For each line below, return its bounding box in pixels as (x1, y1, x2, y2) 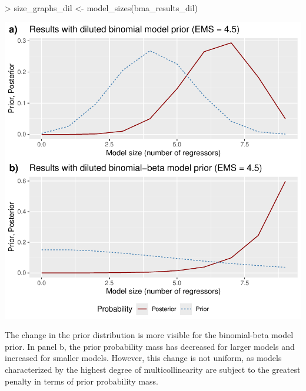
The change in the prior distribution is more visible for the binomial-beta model (5, 329, 294, 341)
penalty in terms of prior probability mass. (5, 375, 158, 387)
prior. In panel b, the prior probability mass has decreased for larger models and (5, 340, 295, 352)
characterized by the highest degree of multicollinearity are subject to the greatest (5, 363, 301, 375)
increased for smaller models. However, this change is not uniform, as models (5, 352, 282, 364)
